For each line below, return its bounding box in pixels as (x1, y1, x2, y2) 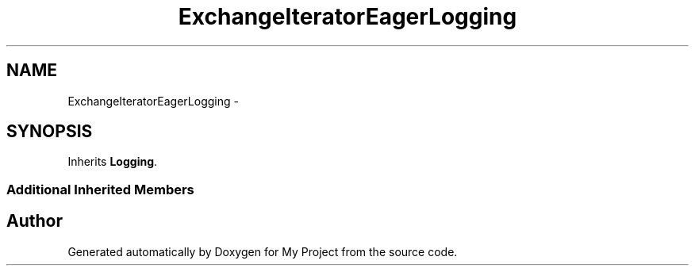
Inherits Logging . (67, 155, 158, 169)
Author (6, 211, 63, 232)
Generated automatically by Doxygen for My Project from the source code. (67, 244, 458, 259)
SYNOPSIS (6, 121, 93, 142)
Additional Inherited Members (6, 181, 194, 197)
